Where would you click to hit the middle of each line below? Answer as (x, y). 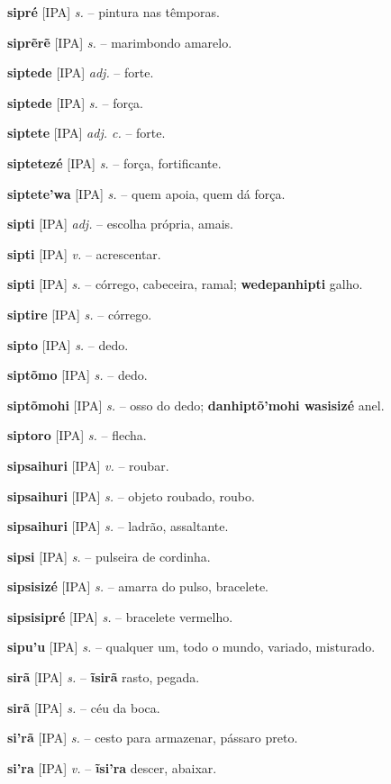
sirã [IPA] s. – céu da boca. (84, 707)
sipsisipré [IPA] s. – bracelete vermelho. (120, 616)
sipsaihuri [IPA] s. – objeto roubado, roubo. (131, 496)
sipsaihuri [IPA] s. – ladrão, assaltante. (118, 526)
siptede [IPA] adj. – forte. (81, 72)
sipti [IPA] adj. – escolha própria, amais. (121, 224)
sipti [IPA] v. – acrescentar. (84, 253)
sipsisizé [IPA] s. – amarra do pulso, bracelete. (138, 586)
